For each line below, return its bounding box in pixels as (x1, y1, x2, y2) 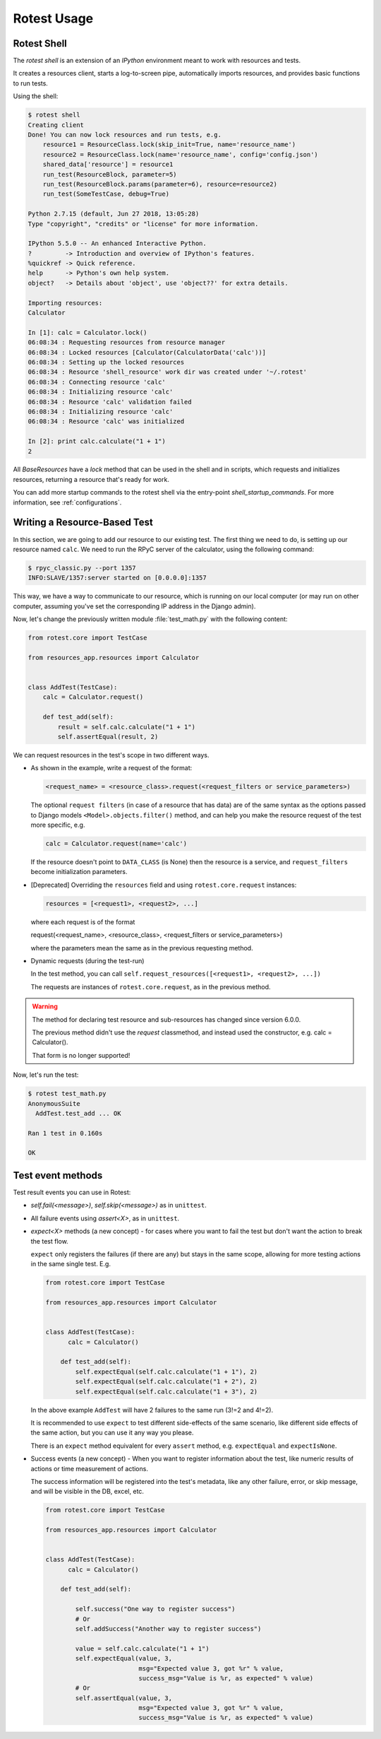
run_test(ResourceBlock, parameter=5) (42, 170, 177, 178)
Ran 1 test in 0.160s (28, 1129, 103, 1137)
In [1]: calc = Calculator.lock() (28, 329, 147, 336)
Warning (32, 1002, 58, 1010)
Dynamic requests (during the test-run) (30, 957, 145, 965)
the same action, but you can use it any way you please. (30, 1428, 194, 1437)
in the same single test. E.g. (30, 1260, 111, 1268)
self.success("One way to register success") (75, 1605, 236, 1613)
